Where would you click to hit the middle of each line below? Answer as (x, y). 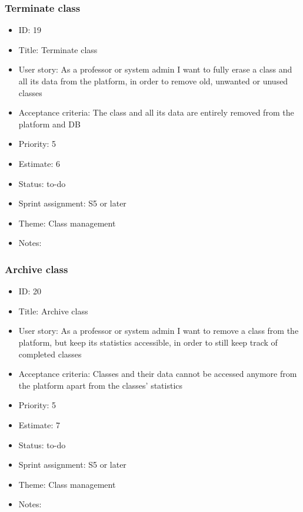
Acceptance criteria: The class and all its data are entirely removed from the (156, 112)
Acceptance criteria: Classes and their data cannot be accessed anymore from (158, 374)
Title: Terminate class (58, 49)
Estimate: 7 (39, 424)
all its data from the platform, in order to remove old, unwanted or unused (153, 81)
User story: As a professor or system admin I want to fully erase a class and (155, 69)
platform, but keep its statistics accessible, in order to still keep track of (148, 342)
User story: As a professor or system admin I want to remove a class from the (159, 331)
